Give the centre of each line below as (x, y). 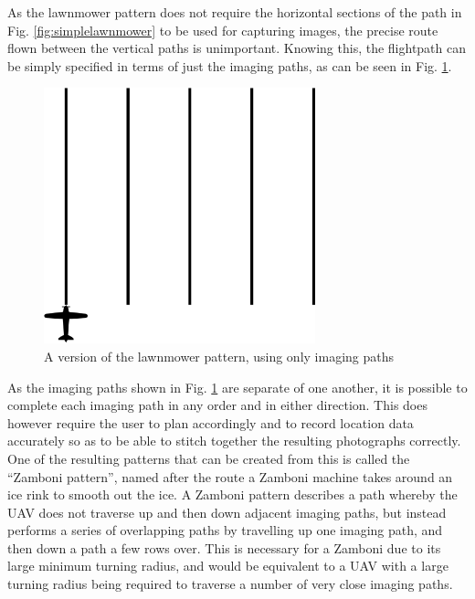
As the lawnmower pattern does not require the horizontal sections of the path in (235, 12)
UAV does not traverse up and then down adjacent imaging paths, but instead (227, 512)
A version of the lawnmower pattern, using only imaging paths (219, 356)
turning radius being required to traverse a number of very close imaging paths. (230, 584)
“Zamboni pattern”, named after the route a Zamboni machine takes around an (230, 476)
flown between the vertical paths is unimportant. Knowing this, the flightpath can (237, 48)
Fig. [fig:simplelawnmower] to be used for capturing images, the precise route (223, 30)
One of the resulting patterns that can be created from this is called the (209, 458)
